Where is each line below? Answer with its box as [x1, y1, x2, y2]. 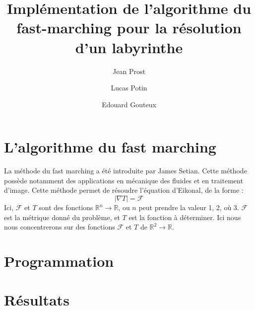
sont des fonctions [39, 202, 93, 212]
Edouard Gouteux [102, 99, 156, 109]
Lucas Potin [111, 82, 147, 93]
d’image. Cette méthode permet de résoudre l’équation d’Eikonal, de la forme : [4, 185, 244, 195]
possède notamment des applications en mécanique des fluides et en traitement [4, 175, 243, 185]
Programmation [4, 250, 114, 271]
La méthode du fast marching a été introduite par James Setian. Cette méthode [4, 165, 247, 176]
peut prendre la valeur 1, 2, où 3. [138, 202, 239, 212]
